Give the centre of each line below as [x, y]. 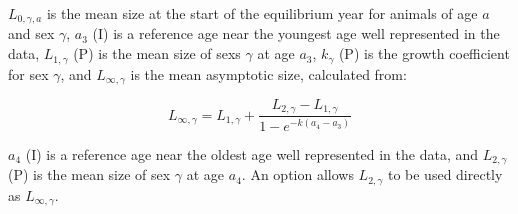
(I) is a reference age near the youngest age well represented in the [296, 33]
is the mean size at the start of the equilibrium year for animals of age [262, 13]
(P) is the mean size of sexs [157, 53]
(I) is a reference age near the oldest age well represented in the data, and [252, 153]
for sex [28, 73]
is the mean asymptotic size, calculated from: [268, 73]
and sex [31, 33]
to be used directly [445, 174]
